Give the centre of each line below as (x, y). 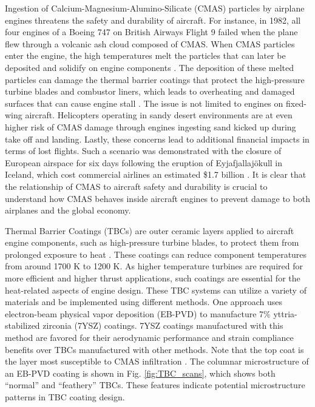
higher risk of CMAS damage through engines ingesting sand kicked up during (151, 126)
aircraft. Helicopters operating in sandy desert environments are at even (159, 115)
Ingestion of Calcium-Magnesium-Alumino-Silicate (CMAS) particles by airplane (155, 8)
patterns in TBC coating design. (65, 397)
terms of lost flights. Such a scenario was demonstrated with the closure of (143, 151)
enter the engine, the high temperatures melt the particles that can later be (145, 55)
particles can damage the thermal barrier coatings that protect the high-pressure (155, 79)
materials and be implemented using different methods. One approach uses (144, 302)
